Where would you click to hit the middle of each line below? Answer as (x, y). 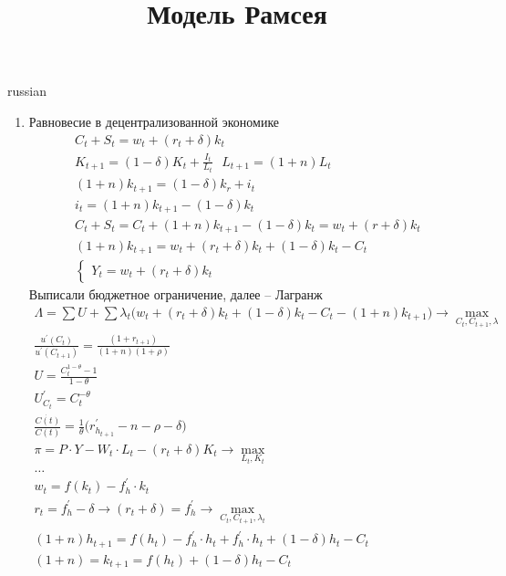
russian (27, 91)
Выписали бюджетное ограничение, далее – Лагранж (176, 294)
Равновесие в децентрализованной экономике (154, 121)
